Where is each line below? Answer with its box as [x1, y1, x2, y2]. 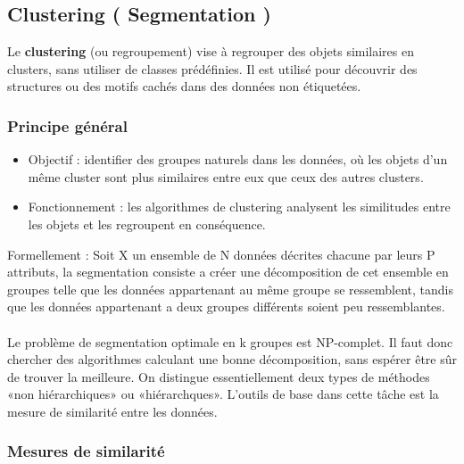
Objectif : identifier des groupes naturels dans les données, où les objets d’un [28, 150, 448, 169]
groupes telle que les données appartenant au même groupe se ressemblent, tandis [7, 279, 453, 298]
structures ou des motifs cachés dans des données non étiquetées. [7, 77, 361, 95]
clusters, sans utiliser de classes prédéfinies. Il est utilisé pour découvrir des [7, 59, 418, 78]
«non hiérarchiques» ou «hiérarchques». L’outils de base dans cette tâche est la [7, 385, 439, 403]
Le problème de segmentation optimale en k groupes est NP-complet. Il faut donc [7, 332, 453, 351]
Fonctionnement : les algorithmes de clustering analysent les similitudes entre [28, 197, 451, 216]
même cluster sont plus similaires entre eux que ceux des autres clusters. [28, 167, 424, 186]
